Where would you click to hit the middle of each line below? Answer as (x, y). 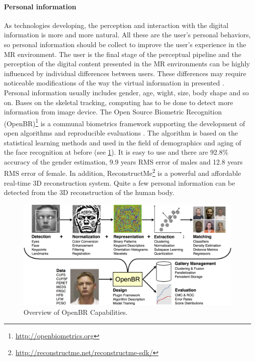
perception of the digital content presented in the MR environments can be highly (127, 64)
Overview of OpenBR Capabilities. (76, 312)
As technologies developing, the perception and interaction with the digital (116, 25)
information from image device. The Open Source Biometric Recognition (113, 112)
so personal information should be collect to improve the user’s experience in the (125, 44)
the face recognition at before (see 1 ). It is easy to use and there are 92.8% (116, 152)
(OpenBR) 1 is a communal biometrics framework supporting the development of (125, 122)
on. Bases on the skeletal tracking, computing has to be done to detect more (119, 102)
